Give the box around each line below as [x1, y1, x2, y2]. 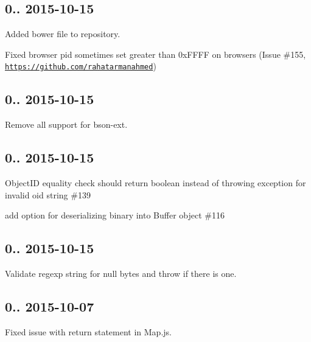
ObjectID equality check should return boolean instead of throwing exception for [5, 176, 306, 189]
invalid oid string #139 [5, 188, 91, 201]
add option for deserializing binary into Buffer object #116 [5, 209, 225, 222]
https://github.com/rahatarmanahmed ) [5, 60, 156, 72]
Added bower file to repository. [5, 27, 121, 40]
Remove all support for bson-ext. [5, 118, 128, 131]
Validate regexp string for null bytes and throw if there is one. [5, 267, 237, 280]
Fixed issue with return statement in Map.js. [5, 325, 172, 338]
